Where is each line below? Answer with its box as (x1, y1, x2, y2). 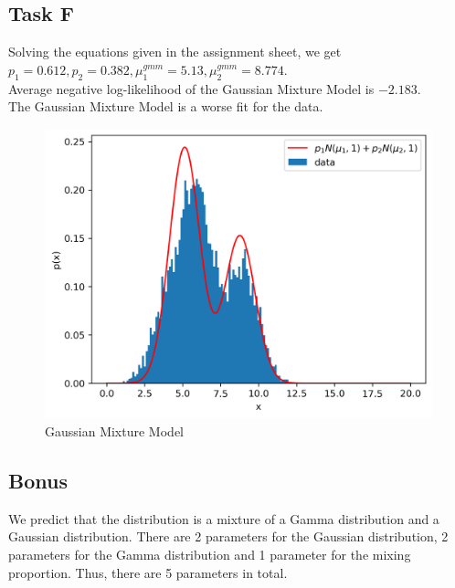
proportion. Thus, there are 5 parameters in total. (8, 562, 288, 582)
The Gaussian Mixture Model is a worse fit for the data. (8, 97, 323, 116)
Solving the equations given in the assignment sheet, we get (8, 42, 342, 61)
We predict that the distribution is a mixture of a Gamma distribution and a (8, 509, 439, 528)
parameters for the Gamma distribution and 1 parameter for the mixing (8, 544, 411, 563)
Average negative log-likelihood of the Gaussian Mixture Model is (8, 79, 375, 98)
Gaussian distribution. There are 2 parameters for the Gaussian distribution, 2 (8, 527, 449, 546)
